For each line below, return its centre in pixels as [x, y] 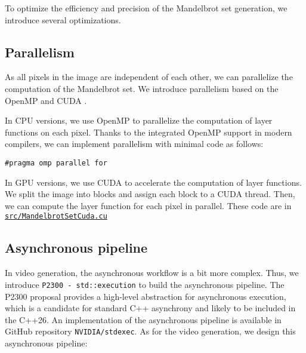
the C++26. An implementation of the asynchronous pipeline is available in [143, 319]
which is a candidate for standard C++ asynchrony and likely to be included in [150, 308]
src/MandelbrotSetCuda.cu [56, 217]
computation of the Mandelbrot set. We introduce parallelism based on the [142, 88]
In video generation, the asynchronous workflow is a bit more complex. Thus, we [152, 273]
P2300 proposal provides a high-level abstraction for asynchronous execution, [146, 296]
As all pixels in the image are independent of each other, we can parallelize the [149, 77]
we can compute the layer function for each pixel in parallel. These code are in [148, 205]
